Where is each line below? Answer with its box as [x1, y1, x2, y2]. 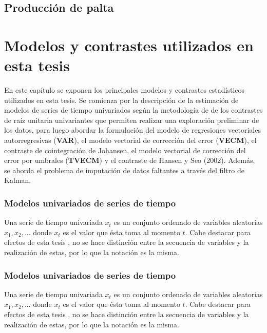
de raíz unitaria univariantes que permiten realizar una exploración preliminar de [4, 114, 259, 125]
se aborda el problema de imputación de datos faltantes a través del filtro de [4, 164, 244, 175]
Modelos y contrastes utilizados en [4, 34, 254, 55]
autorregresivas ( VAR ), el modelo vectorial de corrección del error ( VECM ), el [4, 135, 257, 145]
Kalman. [4, 175, 31, 185]
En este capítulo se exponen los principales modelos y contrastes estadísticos [4, 85, 245, 95]
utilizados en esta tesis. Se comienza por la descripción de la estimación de [4, 94, 239, 105]
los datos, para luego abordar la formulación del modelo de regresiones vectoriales [4, 124, 261, 135]
